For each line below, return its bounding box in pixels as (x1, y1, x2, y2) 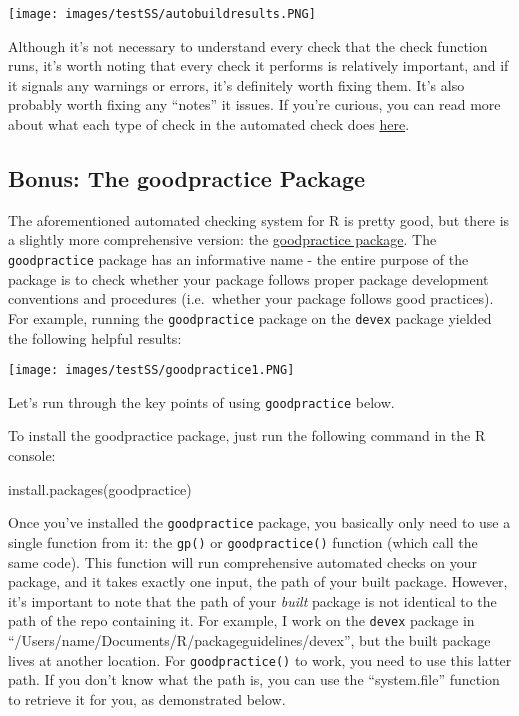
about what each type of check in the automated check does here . (8, 114, 410, 135)
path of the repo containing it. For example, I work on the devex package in (8, 610, 475, 631)
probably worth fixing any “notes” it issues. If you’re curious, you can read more (8, 94, 501, 115)
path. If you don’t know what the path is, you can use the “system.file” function (8, 669, 500, 690)
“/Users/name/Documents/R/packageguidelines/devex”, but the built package (8, 629, 491, 650)
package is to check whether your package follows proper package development (8, 268, 489, 289)
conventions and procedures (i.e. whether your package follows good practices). (8, 288, 494, 309)
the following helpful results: (8, 327, 182, 348)
